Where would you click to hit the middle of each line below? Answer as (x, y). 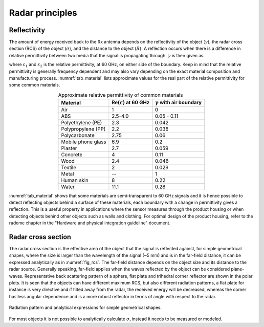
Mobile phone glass (84, 142)
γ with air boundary (178, 103)
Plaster (69, 148)
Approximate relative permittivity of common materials (121, 95)
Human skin (75, 180)
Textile (69, 167)
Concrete (72, 154)
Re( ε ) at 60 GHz (131, 103)
